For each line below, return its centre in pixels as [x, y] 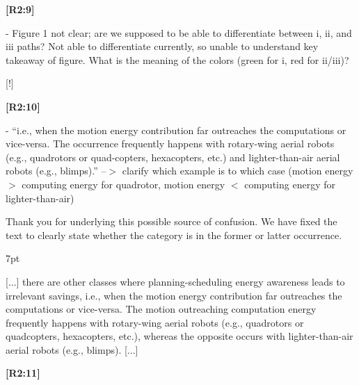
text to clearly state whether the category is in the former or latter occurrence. [174, 235]
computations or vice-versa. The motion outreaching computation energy [161, 309]
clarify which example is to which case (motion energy [238, 171]
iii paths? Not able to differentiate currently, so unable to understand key [162, 46]
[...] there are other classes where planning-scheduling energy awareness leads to [175, 281]
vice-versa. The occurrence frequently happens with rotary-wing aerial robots [170, 144]
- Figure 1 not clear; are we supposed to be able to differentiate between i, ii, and [179, 32]
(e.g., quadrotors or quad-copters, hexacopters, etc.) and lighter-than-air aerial [173, 157]
